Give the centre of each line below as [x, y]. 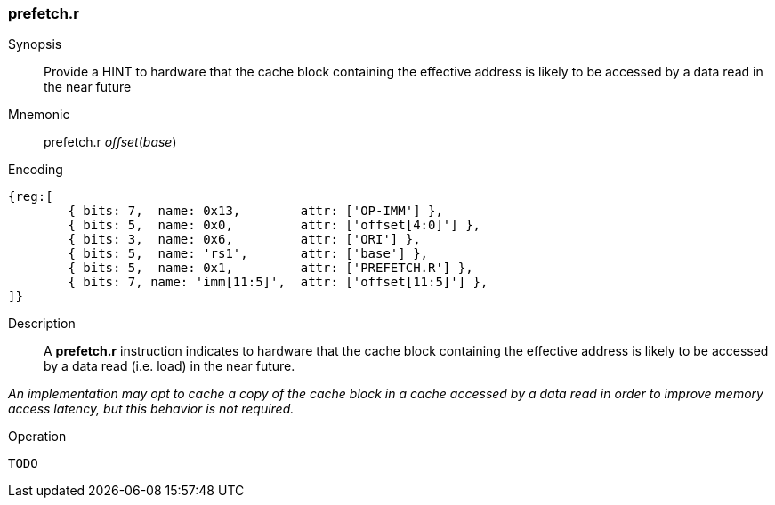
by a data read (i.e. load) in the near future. [170, 366]
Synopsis [35, 44]
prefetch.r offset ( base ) [110, 142]
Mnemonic [39, 115]
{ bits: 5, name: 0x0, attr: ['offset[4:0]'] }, [274, 225]
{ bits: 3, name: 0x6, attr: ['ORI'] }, [244, 240]
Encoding [36, 170]
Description [42, 324]
